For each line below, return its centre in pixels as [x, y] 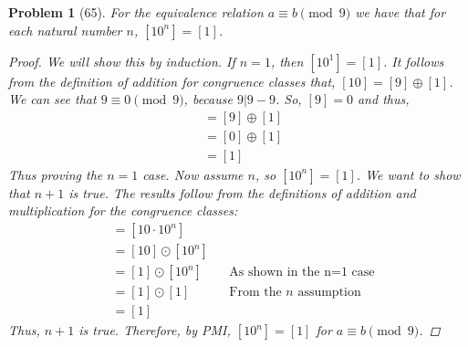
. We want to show [408, 174]
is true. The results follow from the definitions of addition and [242, 192]
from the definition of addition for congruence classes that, [172, 81]
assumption [329, 293]
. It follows [413, 61]
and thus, [383, 99]
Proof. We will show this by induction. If [122, 61]
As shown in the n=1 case [302, 273]
